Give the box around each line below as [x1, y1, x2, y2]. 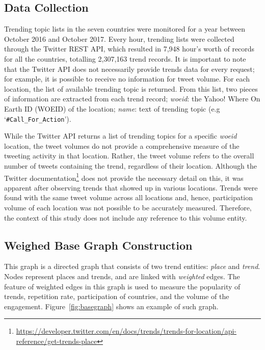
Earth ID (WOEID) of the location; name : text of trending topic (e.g [4, 103, 220, 114]
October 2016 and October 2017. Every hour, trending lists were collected [4, 33, 234, 44]
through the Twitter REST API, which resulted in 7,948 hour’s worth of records [4, 43, 255, 54]
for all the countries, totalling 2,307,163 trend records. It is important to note [4, 53, 246, 64]
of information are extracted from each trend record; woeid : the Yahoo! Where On [4, 93, 260, 104]
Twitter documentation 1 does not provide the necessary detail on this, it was [4, 171, 244, 183]
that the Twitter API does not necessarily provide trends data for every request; [4, 63, 255, 74]
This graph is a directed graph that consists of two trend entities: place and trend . [4, 261, 260, 272]
